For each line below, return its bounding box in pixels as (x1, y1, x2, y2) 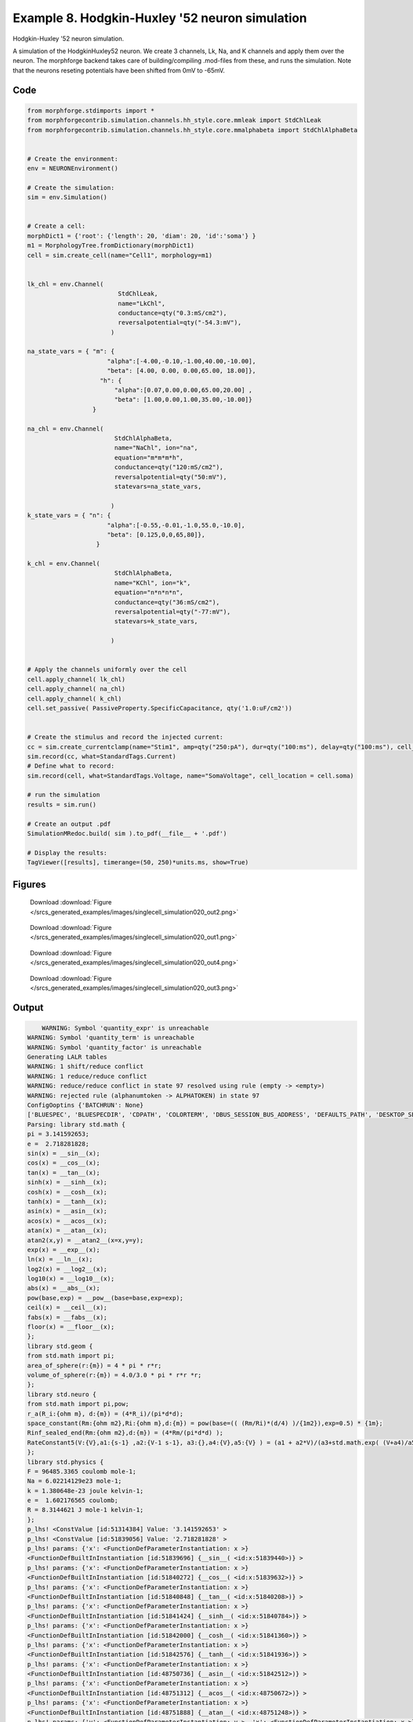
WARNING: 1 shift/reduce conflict (27, 1063, 144, 1070)
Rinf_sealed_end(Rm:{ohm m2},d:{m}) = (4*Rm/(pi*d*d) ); (27, 1429, 224, 1437)
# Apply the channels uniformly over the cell (27, 665, 187, 674)
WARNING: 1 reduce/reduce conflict (27, 1072, 147, 1080)
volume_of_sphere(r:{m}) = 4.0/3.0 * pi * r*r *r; (27, 1371, 202, 1379)
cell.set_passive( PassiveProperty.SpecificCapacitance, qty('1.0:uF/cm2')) (27, 704, 293, 712)
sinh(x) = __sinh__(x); (27, 1179, 108, 1186)
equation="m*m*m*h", (114, 453, 184, 461)
